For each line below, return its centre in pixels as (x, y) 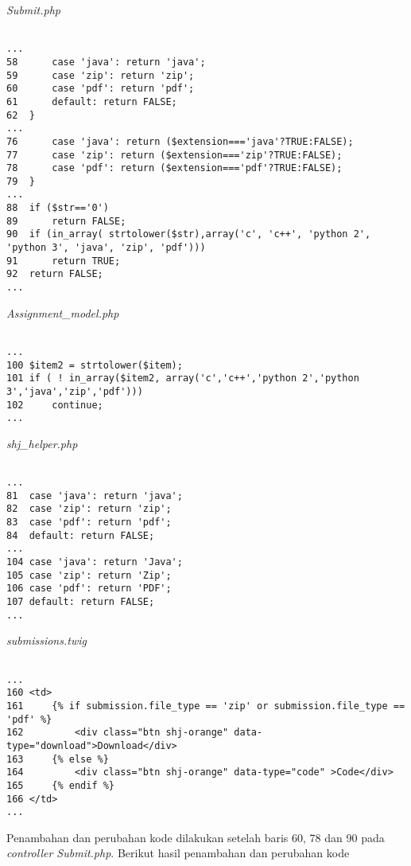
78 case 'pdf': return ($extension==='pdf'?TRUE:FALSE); (174, 168)
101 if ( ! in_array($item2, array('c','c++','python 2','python (183, 378)
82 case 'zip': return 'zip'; (89, 509)
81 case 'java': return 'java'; (95, 495)
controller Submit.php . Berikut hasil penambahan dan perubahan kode (178, 853)
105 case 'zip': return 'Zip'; (89, 575)
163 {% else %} (58, 759)
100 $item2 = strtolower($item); (95, 365)
